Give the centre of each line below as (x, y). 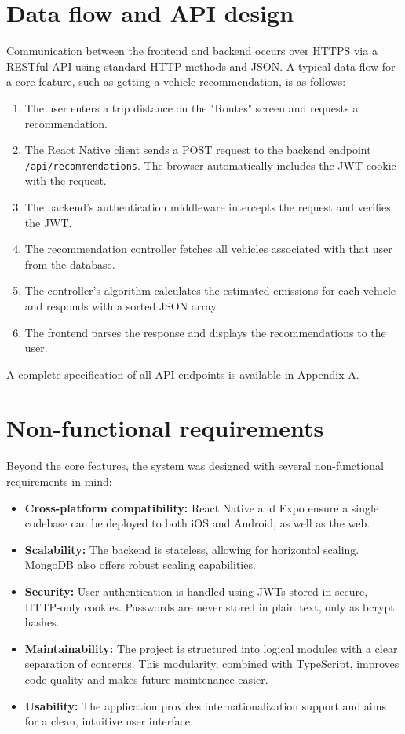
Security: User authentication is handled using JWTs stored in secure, (196, 591)
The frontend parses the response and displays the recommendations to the (205, 332)
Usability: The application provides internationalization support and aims (205, 705)
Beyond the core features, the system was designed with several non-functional (195, 466)
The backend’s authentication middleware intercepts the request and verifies (208, 206)
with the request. (66, 180)
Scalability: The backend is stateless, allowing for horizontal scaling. (192, 549)
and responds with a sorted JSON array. (122, 305)
